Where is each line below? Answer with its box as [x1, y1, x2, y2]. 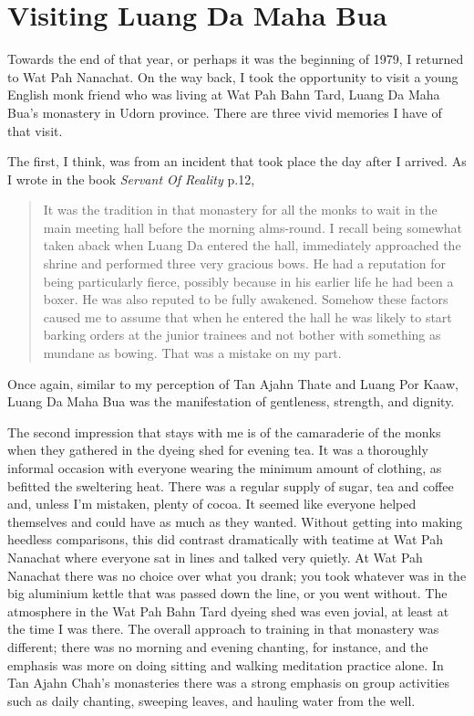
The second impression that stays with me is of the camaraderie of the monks [7, 422, 441, 441]
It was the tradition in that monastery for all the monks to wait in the [43, 200, 438, 219]
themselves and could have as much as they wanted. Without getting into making [7, 511, 463, 531]
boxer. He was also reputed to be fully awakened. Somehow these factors [43, 290, 448, 309]
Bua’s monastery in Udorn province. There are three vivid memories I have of [7, 102, 442, 121]
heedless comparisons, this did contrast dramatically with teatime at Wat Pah [7, 530, 443, 549]
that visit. [7, 121, 63, 140]
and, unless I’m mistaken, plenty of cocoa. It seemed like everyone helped [7, 494, 417, 513]
